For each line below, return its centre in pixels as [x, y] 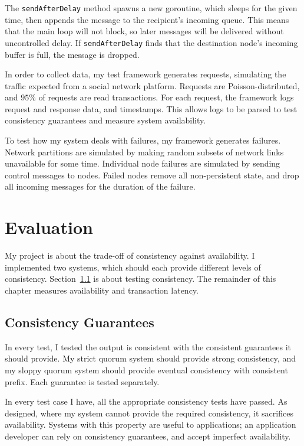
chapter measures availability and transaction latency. [102, 290]
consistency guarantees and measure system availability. [105, 120]
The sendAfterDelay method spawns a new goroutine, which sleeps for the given [151, 8]
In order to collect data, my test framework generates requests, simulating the [146, 74]
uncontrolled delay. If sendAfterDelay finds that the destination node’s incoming [151, 42]
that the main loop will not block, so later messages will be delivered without [144, 31]
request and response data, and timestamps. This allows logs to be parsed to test [151, 108]
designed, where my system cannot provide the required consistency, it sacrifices [149, 413]
